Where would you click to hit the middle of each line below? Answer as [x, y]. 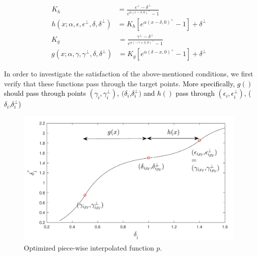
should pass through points [45, 93]
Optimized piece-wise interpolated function [89, 248]
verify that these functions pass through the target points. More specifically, [120, 83]
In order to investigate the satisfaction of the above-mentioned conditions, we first [129, 74]
